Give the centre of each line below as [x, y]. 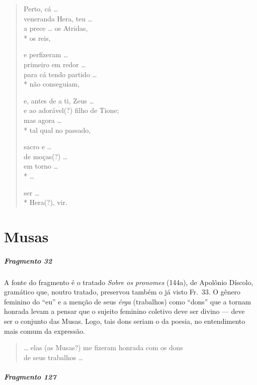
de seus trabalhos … [53, 357]
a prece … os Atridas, [56, 28]
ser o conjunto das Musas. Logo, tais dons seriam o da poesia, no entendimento [125, 321]
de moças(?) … [45, 156]
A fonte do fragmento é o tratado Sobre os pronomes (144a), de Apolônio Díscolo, [129, 282]
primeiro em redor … [55, 64]
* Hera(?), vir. [45, 202]
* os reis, [37, 38]
